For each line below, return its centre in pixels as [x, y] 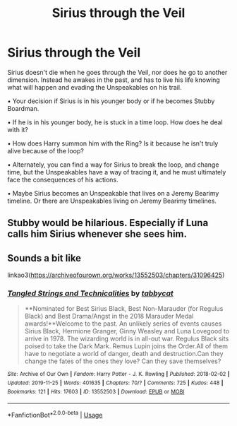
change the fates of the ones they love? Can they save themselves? [123, 361]
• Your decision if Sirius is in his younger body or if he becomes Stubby [111, 101]
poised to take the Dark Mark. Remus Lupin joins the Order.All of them [126, 346]
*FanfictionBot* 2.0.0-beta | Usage [55, 415]
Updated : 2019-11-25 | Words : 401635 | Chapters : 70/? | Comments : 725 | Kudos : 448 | [115, 383]
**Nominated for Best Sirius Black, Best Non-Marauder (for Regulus [124, 309]
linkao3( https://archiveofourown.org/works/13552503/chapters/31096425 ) [116, 275]
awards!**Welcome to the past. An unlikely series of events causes [123, 324]
